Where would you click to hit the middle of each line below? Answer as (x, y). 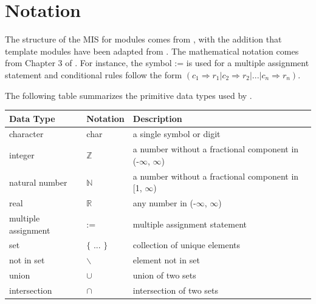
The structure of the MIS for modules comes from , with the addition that (143, 39)
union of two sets (164, 275)
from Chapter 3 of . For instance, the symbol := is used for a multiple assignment (157, 63)
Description (157, 118)
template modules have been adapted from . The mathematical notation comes (152, 51)
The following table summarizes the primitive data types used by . (129, 95)
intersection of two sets (176, 290)
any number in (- (164, 203)
